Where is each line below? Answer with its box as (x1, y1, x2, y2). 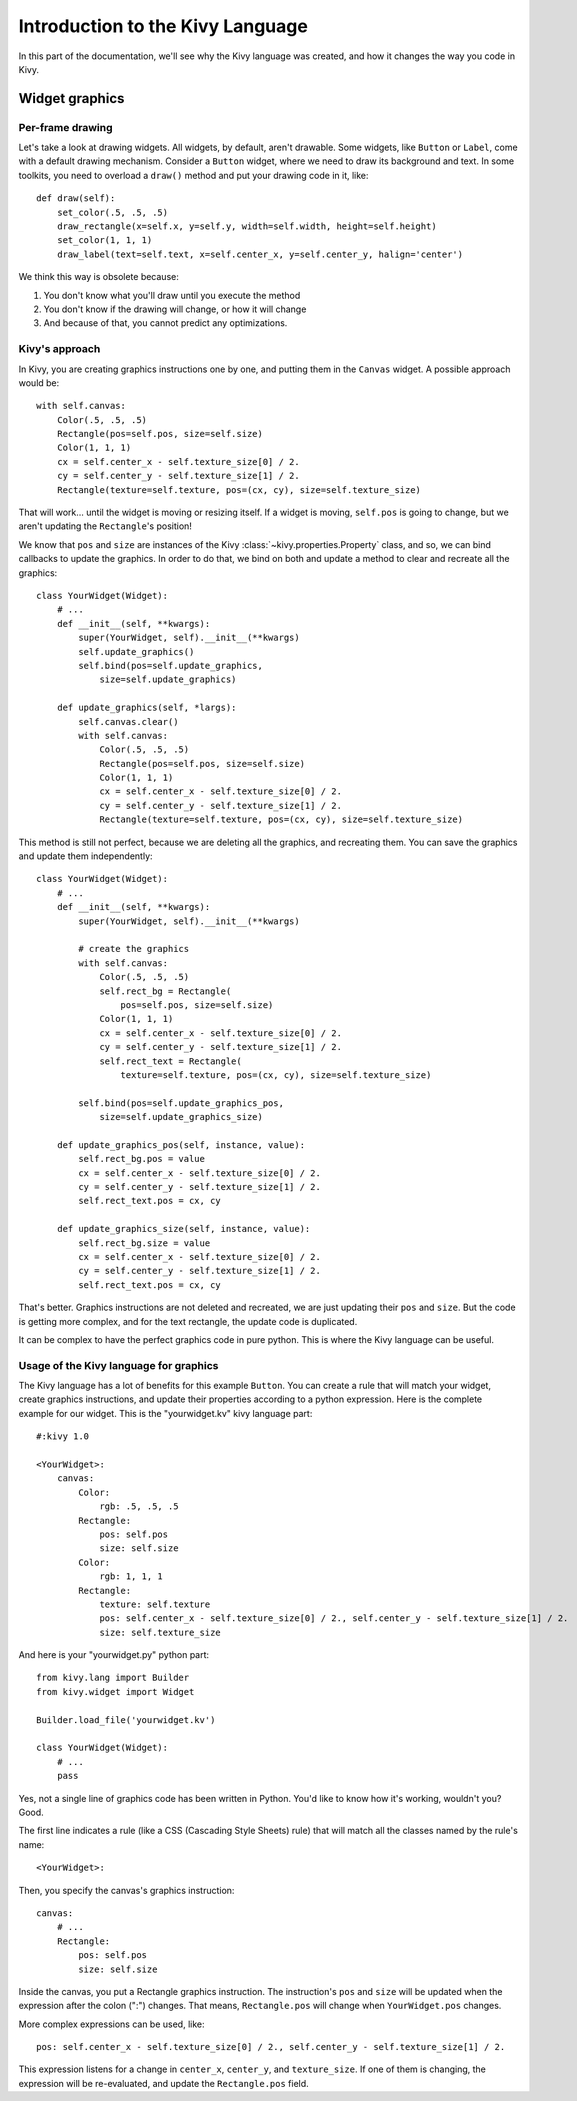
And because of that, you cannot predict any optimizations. (43, 317, 288, 329)
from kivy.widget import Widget (36, 1686, 195, 1697)
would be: (18, 376, 60, 389)
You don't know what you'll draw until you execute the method (43, 289, 301, 301)
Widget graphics (18, 90, 125, 107)
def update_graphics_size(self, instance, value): (56, 1223, 311, 1235)
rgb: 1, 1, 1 (99, 1571, 164, 1582)
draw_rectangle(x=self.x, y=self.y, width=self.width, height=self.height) (56, 221, 437, 232)
